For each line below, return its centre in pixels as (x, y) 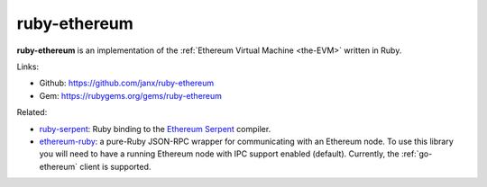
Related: (32, 112)
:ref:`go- (417, 154)
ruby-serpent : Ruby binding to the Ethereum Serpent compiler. (155, 129)
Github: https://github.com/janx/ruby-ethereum (127, 83)
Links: (28, 67)
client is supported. (115, 166)
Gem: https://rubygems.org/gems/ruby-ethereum (131, 95)
